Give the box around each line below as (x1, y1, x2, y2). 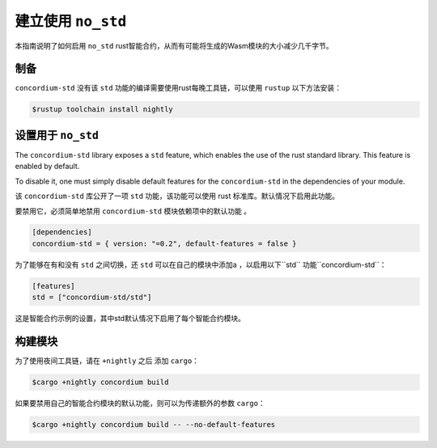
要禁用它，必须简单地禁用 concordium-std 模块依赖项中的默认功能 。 (15, 206, 251, 216)
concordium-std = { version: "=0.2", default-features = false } (32, 239, 297, 248)
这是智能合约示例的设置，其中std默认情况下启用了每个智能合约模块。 (15, 314, 246, 323)
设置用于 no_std (15, 128, 99, 142)
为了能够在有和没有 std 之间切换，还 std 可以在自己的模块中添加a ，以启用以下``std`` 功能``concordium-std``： (15, 260, 388, 269)
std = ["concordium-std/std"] (32, 293, 152, 302)
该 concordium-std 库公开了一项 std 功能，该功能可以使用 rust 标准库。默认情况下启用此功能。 (15, 191, 340, 201)
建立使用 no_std (15, 12, 127, 30)
